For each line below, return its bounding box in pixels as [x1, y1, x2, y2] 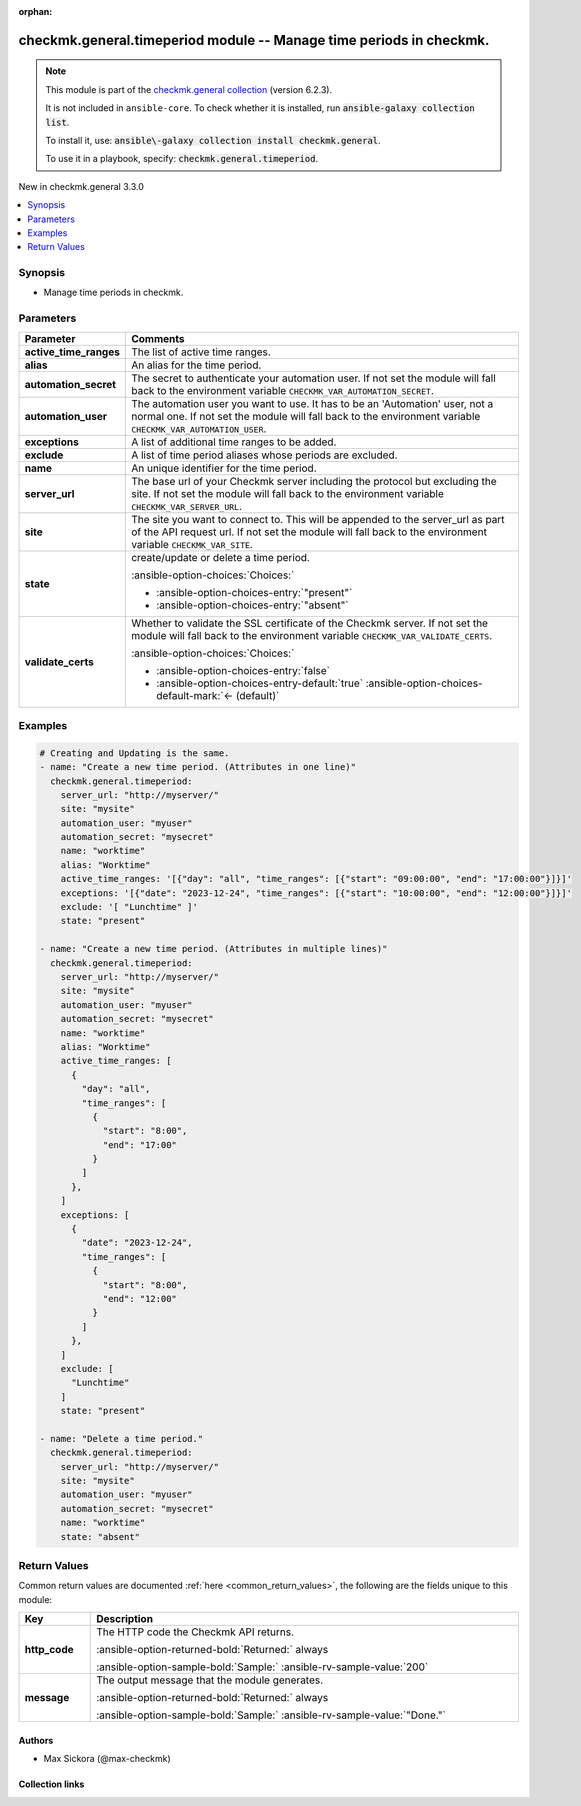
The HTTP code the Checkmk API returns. [96, 1625, 295, 1639]
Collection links [18, 1778, 85, 1790]
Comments [131, 331, 185, 345]
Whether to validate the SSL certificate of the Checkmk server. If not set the [131, 616, 489, 630]
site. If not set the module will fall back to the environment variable [131, 486, 444, 500]
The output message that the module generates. [96, 1673, 324, 1687]
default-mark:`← [156, 688, 234, 702]
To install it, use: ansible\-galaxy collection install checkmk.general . [45, 134, 381, 146]
